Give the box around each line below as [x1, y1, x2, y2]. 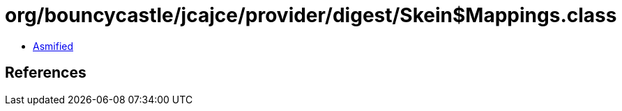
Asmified [33, 40, 74, 52]
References [5, 64, 86, 82]
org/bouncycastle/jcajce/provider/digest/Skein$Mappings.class [5, 3, 617, 27]
